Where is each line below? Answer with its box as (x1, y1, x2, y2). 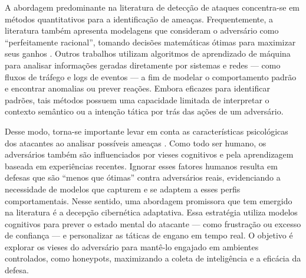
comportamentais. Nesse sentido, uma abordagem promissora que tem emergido (5, 194, 292, 207)
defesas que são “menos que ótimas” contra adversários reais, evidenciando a (5, 171, 281, 184)
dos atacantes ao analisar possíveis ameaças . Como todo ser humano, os (5, 136, 266, 149)
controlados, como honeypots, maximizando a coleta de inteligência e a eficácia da (5, 252, 301, 264)
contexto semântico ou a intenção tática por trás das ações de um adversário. (5, 105, 284, 117)
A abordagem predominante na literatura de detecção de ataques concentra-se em (5, 1, 300, 13)
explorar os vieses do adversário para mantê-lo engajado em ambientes (5, 240, 259, 253)
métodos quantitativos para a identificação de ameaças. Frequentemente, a (5, 12, 274, 25)
